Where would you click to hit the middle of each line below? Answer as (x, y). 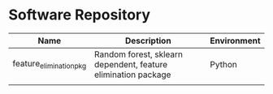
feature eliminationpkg (50, 64)
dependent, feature (131, 64)
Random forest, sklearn (139, 54)
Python (223, 64)
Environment (235, 41)
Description (148, 41)
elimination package (133, 75)
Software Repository (80, 15)
